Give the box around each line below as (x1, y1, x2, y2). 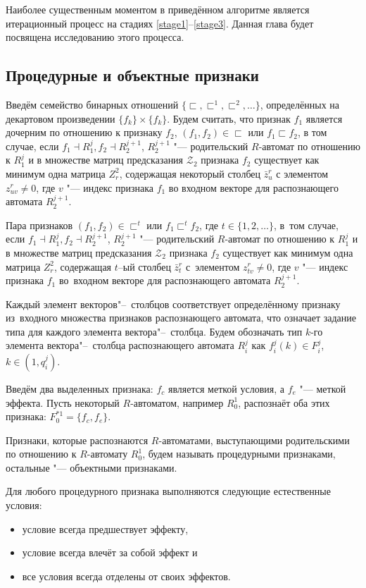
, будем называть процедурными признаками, (142, 446, 336, 461)
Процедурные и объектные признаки (6, 64, 259, 86)
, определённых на (260, 97, 340, 111)
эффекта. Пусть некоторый (6, 395, 120, 410)
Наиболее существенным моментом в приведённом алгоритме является (6, 2, 310, 16)
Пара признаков (6, 217, 73, 232)
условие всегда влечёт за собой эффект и (22, 545, 198, 560)
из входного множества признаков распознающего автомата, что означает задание (6, 310, 356, 325)
